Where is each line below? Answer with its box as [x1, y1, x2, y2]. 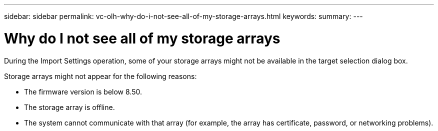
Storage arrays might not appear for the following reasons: [4, 71, 197, 80]
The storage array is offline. [24, 102, 115, 111]
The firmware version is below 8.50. [24, 87, 142, 96]
